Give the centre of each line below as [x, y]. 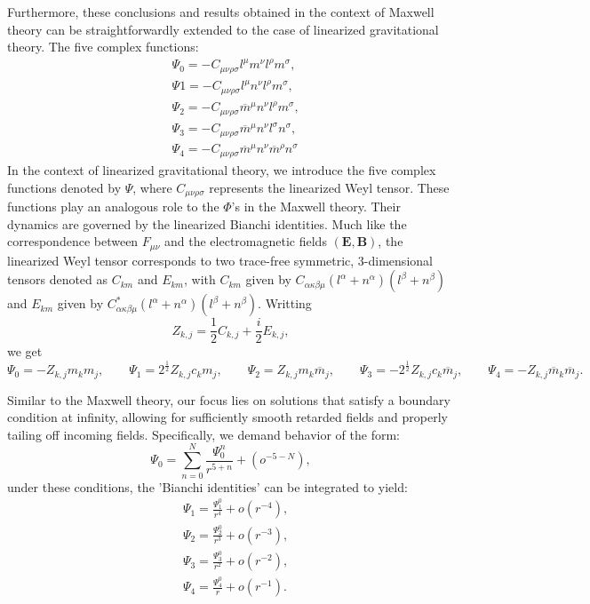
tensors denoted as [58, 279]
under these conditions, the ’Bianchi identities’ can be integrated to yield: [207, 486]
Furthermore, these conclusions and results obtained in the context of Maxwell [221, 12]
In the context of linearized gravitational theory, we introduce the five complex [222, 169]
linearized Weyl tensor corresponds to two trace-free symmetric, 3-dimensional [220, 260]
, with [199, 279]
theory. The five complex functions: [103, 47]
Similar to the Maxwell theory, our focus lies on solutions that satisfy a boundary [229, 399]
